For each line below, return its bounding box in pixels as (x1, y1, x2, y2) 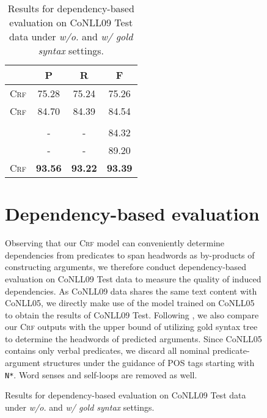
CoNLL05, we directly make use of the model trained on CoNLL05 (5, 296, 255, 309)
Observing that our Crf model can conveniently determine (5, 237, 225, 249)
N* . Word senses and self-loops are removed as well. (5, 368, 197, 381)
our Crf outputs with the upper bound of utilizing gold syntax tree (5, 320, 258, 333)
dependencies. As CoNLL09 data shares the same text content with (5, 284, 257, 297)
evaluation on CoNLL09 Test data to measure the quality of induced (5, 272, 262, 285)
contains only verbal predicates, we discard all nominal (5, 344, 210, 357)
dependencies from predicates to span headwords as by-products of (5, 248, 255, 261)
